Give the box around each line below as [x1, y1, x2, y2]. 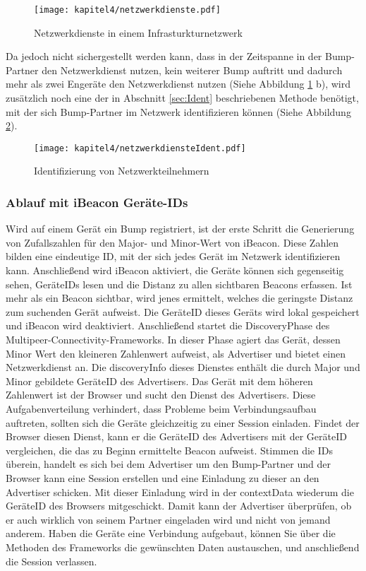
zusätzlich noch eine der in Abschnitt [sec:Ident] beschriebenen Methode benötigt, [6, 90, 359, 105]
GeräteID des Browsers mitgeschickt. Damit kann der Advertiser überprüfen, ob [6, 498, 352, 513]
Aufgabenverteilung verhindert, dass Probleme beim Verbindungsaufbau [6, 401, 317, 416]
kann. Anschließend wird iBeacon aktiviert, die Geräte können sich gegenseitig [6, 263, 344, 278]
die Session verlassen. [6, 553, 97, 568]
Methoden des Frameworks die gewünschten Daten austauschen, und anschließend [6, 539, 360, 554]
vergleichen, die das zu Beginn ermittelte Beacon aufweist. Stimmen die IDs [6, 442, 334, 457]
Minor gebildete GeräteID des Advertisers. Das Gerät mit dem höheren [6, 373, 313, 388]
